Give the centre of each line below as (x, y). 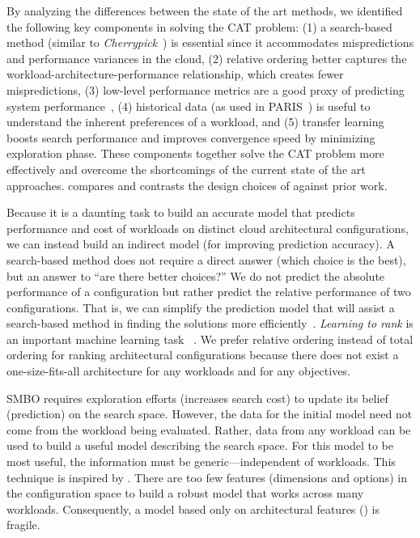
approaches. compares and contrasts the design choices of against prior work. (197, 185)
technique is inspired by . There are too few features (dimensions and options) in (207, 477)
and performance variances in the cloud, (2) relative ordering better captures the (207, 58)
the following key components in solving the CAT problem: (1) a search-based (199, 26)
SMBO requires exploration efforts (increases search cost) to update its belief (197, 398)
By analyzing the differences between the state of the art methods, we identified (205, 11)
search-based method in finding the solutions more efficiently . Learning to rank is (210, 323)
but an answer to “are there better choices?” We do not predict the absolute (196, 275)
